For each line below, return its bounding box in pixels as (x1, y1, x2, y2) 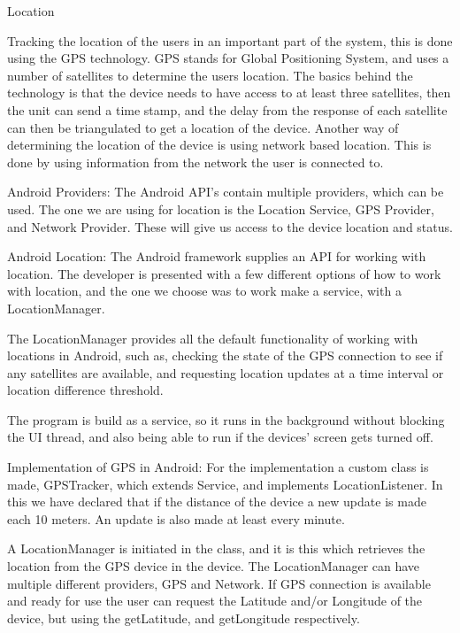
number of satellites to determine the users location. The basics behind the (7, 66, 413, 84)
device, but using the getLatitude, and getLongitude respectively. (7, 608, 360, 627)
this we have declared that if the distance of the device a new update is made (7, 492, 426, 511)
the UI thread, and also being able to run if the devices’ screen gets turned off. (7, 428, 433, 446)
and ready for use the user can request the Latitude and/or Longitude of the (7, 591, 423, 610)
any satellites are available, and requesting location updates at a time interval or (7, 363, 444, 382)
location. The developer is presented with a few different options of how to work (7, 264, 441, 282)
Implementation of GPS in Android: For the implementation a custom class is (7, 458, 429, 476)
